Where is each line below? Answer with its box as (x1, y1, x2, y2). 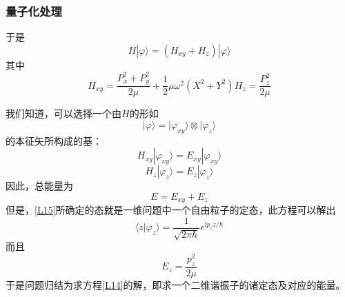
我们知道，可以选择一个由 (6, 106, 121, 121)
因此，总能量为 (6, 178, 73, 193)
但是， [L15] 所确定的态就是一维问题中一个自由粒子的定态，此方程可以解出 (6, 203, 336, 217)
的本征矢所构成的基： (6, 133, 102, 147)
